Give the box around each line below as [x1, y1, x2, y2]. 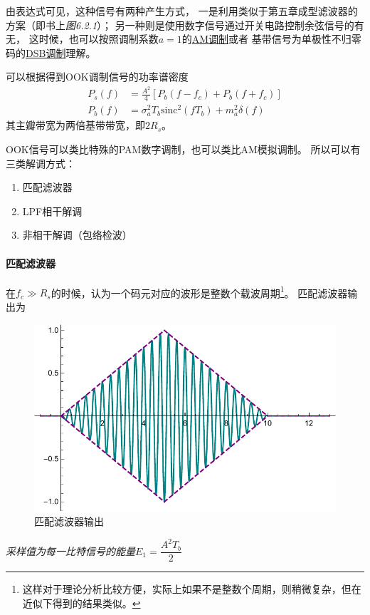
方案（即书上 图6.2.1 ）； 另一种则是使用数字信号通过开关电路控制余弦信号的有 [6, 17, 364, 32]
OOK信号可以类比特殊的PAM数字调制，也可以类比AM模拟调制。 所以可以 [6, 142, 351, 157]
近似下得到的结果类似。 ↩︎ [22, 595, 141, 610]
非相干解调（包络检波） [22, 227, 132, 242]
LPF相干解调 [22, 203, 83, 218]
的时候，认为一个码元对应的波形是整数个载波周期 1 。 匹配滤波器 [51, 283, 348, 300]
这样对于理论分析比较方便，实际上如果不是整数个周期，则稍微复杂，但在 [22, 582, 361, 596]
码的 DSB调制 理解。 [6, 45, 96, 60]
